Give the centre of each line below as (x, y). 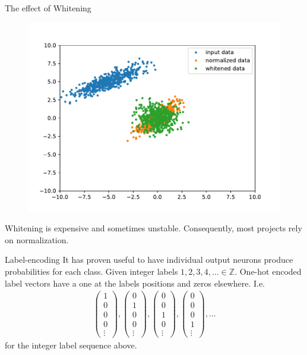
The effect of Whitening (48, 8)
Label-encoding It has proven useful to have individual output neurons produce (149, 260)
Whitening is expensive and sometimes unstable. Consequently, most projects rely (153, 228)
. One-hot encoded (268, 271)
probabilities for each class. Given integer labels (91, 271)
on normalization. (37, 239)
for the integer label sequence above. (71, 345)
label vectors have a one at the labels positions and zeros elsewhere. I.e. (135, 283)
